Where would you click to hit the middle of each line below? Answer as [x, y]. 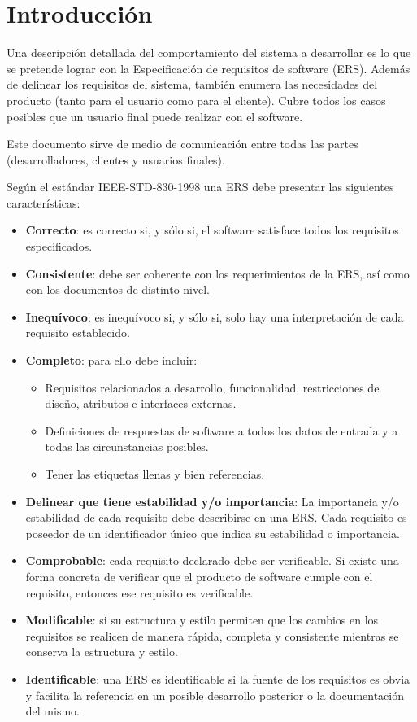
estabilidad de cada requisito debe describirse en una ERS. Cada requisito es [216, 517]
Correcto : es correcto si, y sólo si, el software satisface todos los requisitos [212, 230]
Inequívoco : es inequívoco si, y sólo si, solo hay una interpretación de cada [215, 316]
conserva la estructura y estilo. [102, 652]
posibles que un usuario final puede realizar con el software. [155, 116]
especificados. [59, 246]
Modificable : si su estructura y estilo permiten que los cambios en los [202, 620]
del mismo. [52, 711]
